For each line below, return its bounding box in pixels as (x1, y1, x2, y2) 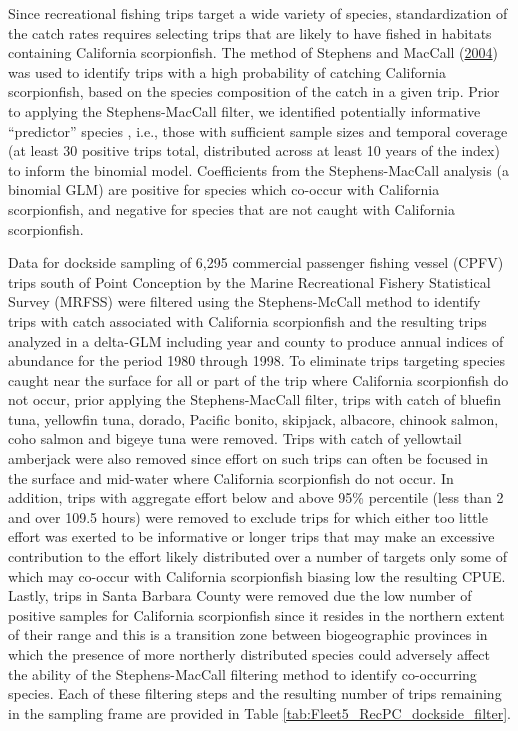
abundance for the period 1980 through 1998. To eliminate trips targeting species (8, 350, 506, 371)
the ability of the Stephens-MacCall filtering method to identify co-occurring (8, 663, 477, 684)
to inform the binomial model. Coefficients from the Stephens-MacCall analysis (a (8, 159, 509, 180)
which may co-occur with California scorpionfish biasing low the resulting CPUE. (8, 565, 506, 586)
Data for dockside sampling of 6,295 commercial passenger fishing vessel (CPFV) (8, 252, 504, 273)
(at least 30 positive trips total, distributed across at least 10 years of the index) (8, 140, 500, 161)
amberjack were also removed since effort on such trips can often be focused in (8, 448, 489, 469)
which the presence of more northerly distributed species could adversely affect (8, 644, 491, 664)
